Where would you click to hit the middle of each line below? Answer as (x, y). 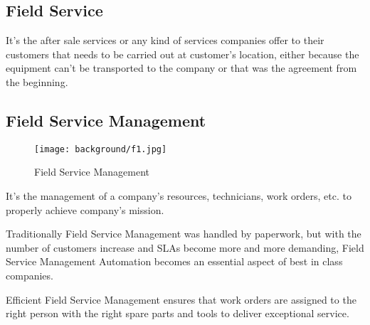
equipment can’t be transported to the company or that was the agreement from (181, 68)
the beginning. (37, 81)
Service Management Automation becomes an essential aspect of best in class (174, 261)
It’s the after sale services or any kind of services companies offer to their (165, 40)
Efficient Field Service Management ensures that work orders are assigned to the (181, 299)
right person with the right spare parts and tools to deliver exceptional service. (178, 313)
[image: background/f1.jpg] (101, 149)
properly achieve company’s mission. (85, 209)
